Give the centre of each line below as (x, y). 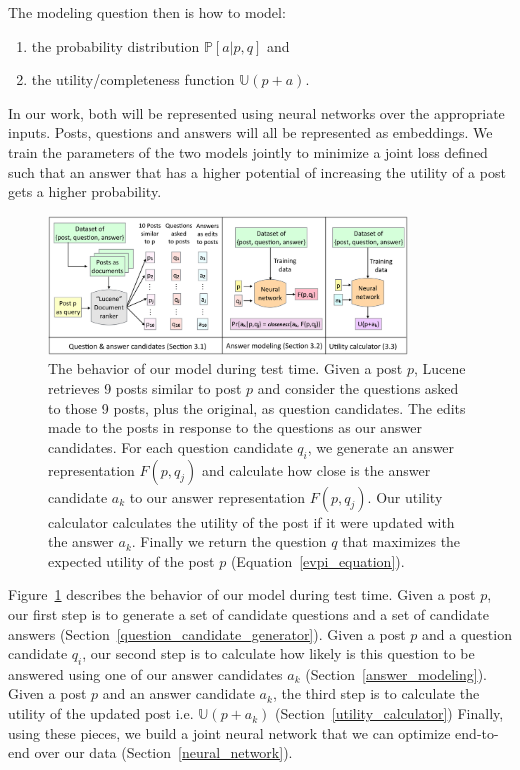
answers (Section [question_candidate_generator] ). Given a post (207, 633)
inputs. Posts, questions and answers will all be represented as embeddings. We (250, 132)
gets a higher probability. (85, 191)
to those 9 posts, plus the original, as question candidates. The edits (257, 407)
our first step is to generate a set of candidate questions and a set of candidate (248, 613)
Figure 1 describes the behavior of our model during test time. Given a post (242, 594)
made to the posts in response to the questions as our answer (235, 427)
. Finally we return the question (229, 541)
